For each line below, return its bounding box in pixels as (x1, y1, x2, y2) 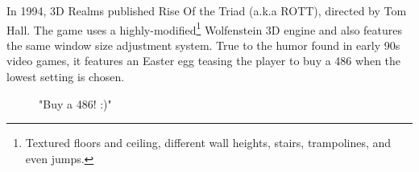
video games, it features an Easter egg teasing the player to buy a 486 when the (6, 52, 401, 69)
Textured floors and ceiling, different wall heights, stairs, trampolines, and (25, 134, 392, 151)
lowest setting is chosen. (6, 68, 125, 85)
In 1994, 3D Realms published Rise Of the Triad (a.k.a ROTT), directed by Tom (6, 2, 407, 18)
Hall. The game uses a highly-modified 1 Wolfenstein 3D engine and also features (6, 18, 403, 38)
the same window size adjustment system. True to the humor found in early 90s (6, 36, 400, 53)
